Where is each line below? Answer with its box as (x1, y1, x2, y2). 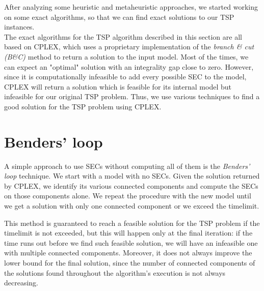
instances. (4, 21, 35, 32)
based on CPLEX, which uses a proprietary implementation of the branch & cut (4, 41, 254, 52)
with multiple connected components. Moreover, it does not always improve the (4, 247, 252, 258)
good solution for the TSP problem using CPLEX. (4, 101, 162, 111)
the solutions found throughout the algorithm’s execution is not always (4, 267, 226, 278)
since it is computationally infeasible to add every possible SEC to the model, (4, 71, 247, 82)
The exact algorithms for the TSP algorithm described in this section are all (4, 31, 242, 42)
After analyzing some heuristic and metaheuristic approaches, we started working (4, 2, 258, 12)
